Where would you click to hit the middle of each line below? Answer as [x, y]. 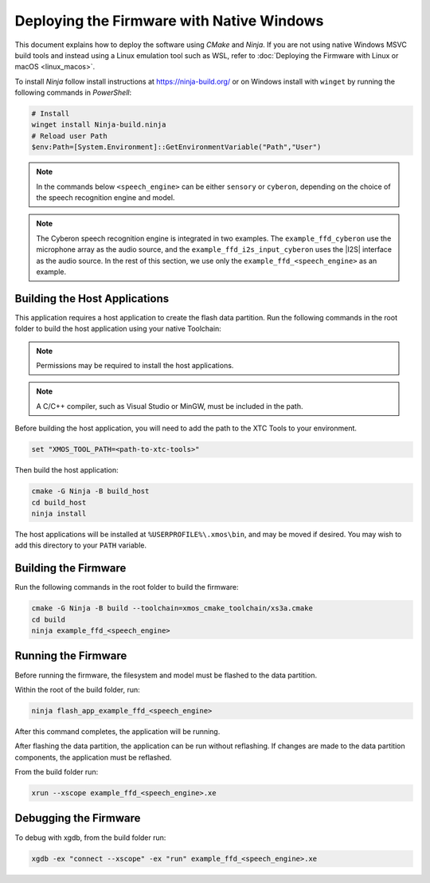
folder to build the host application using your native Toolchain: [118, 329]
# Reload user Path [69, 136]
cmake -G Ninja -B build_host [90, 491]
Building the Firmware [70, 569]
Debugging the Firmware [78, 818]
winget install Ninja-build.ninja [99, 125]
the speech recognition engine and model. [106, 198]
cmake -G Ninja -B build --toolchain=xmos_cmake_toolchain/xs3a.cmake [172, 608]
